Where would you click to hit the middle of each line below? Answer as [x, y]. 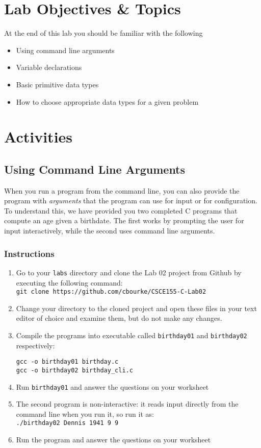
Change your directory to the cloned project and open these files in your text [136, 308]
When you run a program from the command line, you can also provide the [122, 190]
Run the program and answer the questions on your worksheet [113, 440]
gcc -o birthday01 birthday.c [67, 362]
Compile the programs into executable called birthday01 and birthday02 [132, 335]
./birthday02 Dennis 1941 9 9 [67, 423]
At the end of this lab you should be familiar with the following [103, 33]
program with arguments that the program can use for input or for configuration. [131, 201]
